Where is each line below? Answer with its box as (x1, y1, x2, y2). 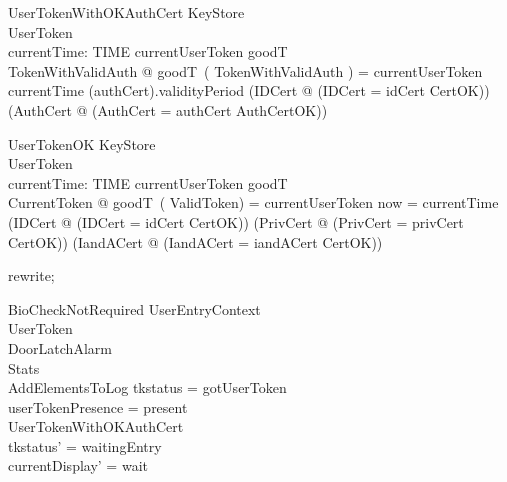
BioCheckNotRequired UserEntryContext (8, 298, 261, 319)
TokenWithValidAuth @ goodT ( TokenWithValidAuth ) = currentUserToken (8, 60, 483, 81)
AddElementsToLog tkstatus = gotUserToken (8, 377, 287, 398)
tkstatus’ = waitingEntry (8, 435, 162, 456)
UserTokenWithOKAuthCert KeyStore (8, 2, 245, 22)
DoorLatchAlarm (8, 337, 112, 358)
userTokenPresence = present (8, 396, 188, 417)
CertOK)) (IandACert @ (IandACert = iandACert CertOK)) (8, 231, 383, 252)
